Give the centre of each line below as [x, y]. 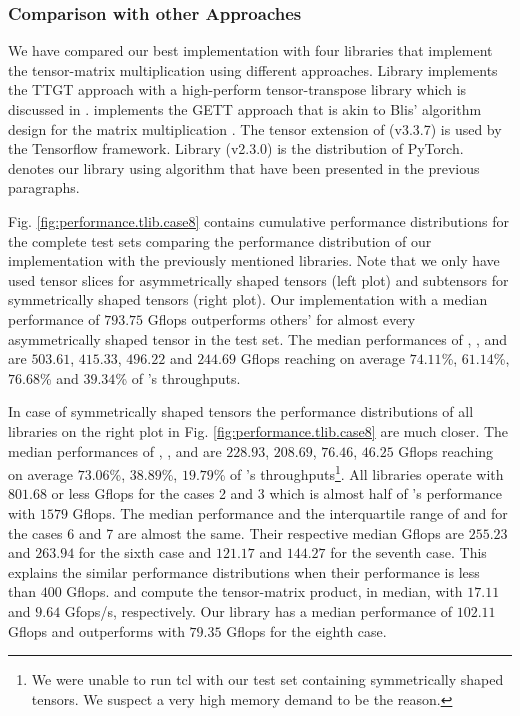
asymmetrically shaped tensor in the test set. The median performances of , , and [258, 338]
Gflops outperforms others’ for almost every [281, 318]
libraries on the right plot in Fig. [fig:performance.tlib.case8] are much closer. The [258, 430]
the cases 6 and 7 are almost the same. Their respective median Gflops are [236, 532]
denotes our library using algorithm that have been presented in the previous [244, 167]
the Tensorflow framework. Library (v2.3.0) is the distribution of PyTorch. [236, 148]
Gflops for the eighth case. [306, 630]
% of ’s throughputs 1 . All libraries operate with [358, 472]
